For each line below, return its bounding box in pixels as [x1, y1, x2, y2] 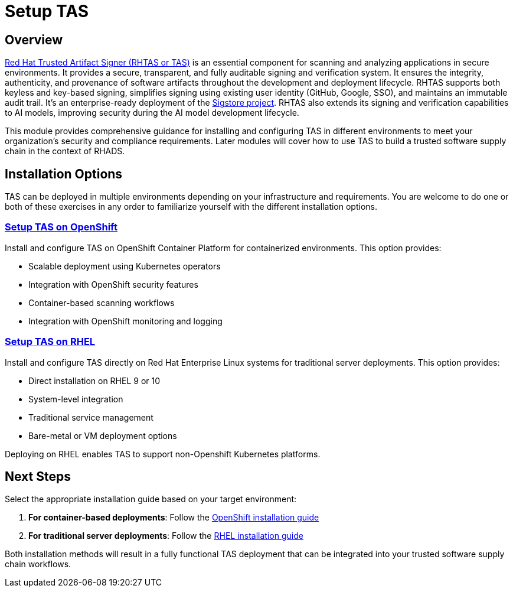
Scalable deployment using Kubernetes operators [28, 261, 221, 271]
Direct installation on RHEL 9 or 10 [28, 375, 161, 386]
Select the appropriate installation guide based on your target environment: [5, 494, 297, 505]
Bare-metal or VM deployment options [28, 430, 177, 441]
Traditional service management [28, 412, 153, 422]
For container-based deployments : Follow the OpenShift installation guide [28, 512, 319, 523]
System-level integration [28, 393, 123, 404]
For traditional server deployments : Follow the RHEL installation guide [28, 531, 303, 541]
